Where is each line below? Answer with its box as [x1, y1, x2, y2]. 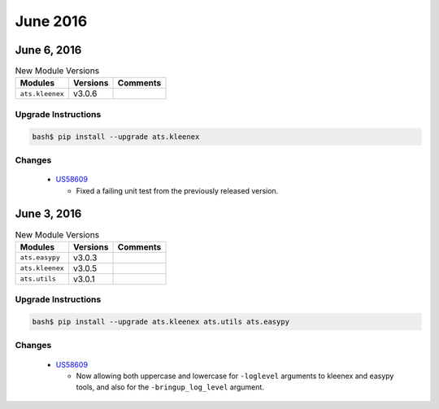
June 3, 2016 [15, 207, 82, 221]
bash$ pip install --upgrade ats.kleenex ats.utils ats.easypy [32, 317, 290, 326]
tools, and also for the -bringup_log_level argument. [76, 382, 264, 392]
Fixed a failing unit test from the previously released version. [76, 185, 279, 195]
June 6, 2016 [15, 43, 82, 57]
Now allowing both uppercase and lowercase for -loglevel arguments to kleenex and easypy [76, 371, 394, 381]
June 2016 [15, 12, 88, 30]
